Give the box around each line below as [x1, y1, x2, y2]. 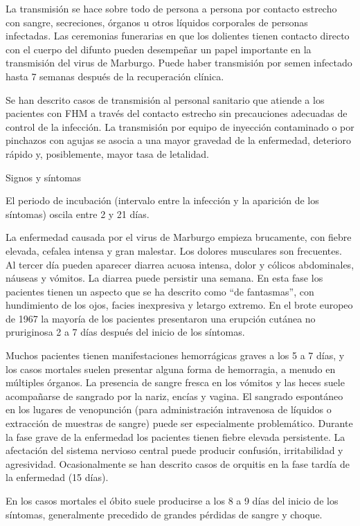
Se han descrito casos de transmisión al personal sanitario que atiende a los [6, 92, 325, 107]
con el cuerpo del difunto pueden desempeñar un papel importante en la [6, 42, 312, 56]
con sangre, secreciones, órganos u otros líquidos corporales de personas [6, 15, 308, 29]
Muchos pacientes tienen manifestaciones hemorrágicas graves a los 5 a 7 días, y [6, 348, 345, 363]
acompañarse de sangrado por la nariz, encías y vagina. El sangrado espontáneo [6, 388, 343, 403]
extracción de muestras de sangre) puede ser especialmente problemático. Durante [6, 416, 353, 430]
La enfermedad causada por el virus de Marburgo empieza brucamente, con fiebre [6, 230, 352, 244]
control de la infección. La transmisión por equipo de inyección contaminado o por [6, 119, 354, 134]
